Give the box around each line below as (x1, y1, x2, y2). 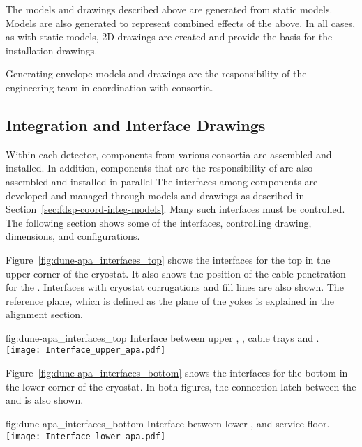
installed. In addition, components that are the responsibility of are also (6, 160, 313, 175)
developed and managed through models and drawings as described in (6, 188, 305, 202)
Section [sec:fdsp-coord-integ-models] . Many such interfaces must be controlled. (6, 202, 345, 216)
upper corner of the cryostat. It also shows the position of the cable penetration (6, 266, 346, 280)
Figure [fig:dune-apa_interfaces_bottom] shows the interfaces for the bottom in (6, 365, 348, 380)
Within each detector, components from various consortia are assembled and (6, 146, 332, 161)
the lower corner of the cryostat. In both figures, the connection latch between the (6, 379, 356, 393)
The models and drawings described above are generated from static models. (6, 2, 333, 16)
